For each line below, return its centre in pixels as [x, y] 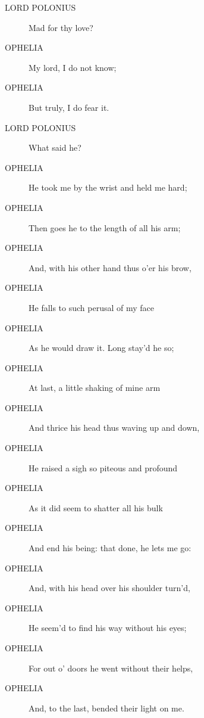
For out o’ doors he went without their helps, [111, 668]
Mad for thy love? [61, 27]
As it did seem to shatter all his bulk [96, 507]
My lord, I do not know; [73, 67]
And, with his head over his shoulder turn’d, [109, 588]
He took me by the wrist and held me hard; [108, 187]
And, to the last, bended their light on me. [106, 708]
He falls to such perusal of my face [92, 307]
